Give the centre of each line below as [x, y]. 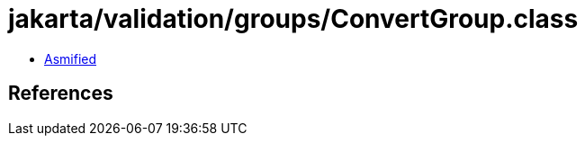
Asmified [71, 58]
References [61, 94]
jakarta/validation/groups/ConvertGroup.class [293, 19]
